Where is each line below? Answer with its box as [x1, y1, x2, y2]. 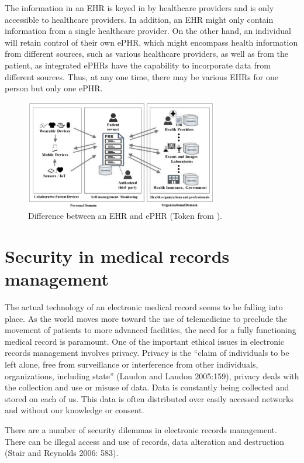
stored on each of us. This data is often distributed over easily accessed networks [5, 392, 293, 404]
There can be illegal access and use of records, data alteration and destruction [5, 435, 285, 447]
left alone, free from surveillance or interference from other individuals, [5, 358, 258, 371]
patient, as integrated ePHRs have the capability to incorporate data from [5, 59, 271, 71]
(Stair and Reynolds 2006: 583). [5, 447, 119, 459]
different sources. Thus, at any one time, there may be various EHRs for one [5, 70, 278, 83]
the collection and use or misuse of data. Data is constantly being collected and [5, 381, 289, 393]
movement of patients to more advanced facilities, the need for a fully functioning [5, 324, 296, 336]
